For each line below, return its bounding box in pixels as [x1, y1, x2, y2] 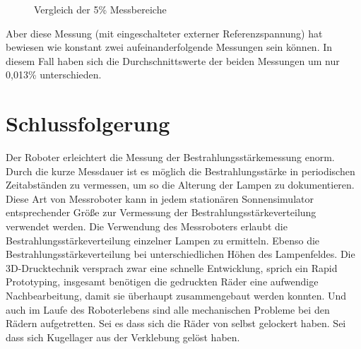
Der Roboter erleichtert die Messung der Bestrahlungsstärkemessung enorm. [6, 150, 335, 165]
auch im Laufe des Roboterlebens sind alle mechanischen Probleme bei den [6, 302, 330, 317]
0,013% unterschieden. [6, 67, 102, 82]
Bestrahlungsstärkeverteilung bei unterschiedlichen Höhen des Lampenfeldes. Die [6, 247, 355, 261]
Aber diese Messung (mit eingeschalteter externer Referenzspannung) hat [6, 25, 323, 40]
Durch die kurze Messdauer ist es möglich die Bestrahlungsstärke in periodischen [6, 163, 355, 178]
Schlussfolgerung [6, 109, 170, 138]
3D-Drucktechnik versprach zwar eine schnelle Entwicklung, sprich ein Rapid [6, 260, 338, 275]
